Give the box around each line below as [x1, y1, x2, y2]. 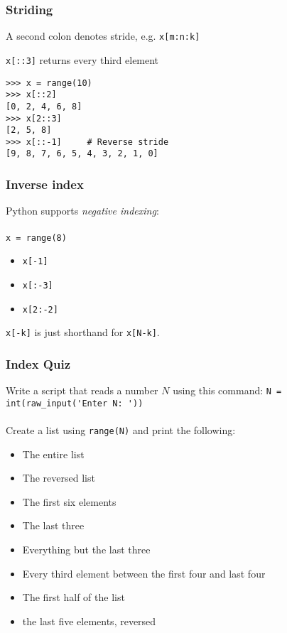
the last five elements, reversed [22, 613, 156, 628]
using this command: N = [173, 383, 282, 398]
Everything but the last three [22, 541, 151, 556]
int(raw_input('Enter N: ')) [6, 398, 143, 409]
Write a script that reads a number [6, 383, 158, 398]
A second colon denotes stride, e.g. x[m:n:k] [6, 28, 200, 43]
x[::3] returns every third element [6, 52, 159, 67]
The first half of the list [22, 590, 125, 605]
